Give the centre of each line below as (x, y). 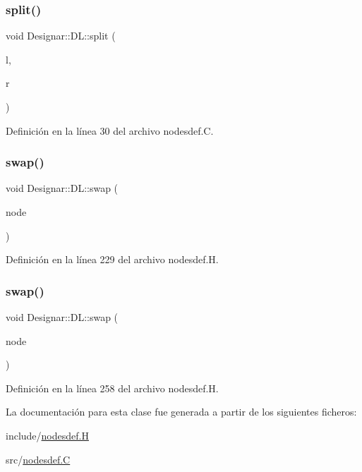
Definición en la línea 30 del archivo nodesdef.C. (110, 130)
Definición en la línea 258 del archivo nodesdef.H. (112, 388)
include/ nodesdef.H (47, 435)
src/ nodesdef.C (38, 459)
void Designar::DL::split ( (61, 36)
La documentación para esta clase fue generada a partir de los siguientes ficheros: (181, 412)
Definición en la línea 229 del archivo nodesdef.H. (112, 259)
